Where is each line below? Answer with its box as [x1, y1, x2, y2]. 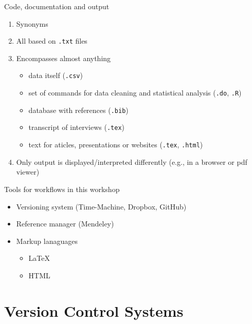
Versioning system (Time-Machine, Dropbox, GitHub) [16, 201, 187, 212]
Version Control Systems [4, 300, 184, 321]
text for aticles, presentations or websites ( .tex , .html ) [28, 139, 203, 150]
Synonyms [16, 18, 48, 29]
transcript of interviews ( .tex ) [28, 122, 125, 132]
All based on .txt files [16, 35, 87, 46]
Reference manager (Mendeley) [16, 218, 114, 229]
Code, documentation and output [4, 1, 110, 11]
